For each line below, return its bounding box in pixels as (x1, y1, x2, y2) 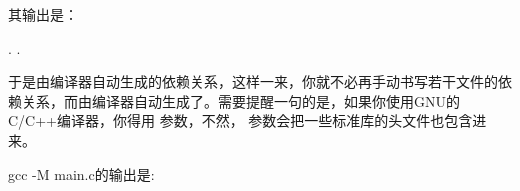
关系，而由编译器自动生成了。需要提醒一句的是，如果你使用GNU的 (21, 90, 460, 111)
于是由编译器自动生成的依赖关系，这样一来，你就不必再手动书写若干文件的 (8, 71, 498, 92)
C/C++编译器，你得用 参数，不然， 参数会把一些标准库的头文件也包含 (8, 110, 473, 131)
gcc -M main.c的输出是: (8, 163, 155, 184)
